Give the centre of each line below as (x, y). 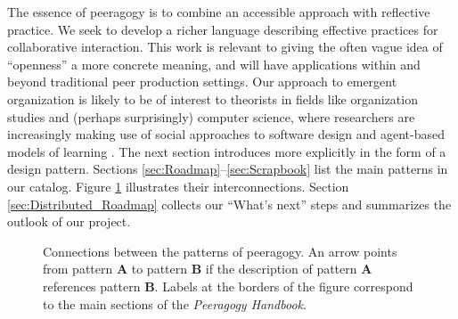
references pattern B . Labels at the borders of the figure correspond (228, 286)
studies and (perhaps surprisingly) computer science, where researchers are (211, 116)
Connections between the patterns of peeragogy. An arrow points (220, 251)
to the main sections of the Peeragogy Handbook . (175, 303)
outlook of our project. (69, 221)
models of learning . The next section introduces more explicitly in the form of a (227, 151)
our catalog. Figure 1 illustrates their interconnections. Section (178, 186)
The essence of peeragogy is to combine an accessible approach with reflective (219, 12)
